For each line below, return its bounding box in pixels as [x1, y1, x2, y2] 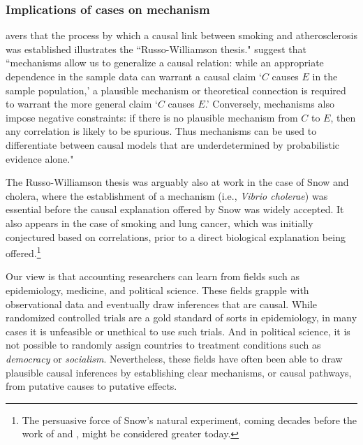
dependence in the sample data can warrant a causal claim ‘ [6, 69, 262, 83]
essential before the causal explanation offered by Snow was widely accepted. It [6, 202, 344, 217]
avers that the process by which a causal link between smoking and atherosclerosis [6, 28, 357, 43]
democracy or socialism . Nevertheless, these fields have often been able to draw [6, 351, 343, 365]
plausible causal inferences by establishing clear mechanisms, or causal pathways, [6, 365, 352, 379]
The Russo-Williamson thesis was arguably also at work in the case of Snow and [6, 175, 349, 189]
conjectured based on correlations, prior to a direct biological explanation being [6, 229, 346, 244]
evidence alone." [6, 151, 74, 166]
